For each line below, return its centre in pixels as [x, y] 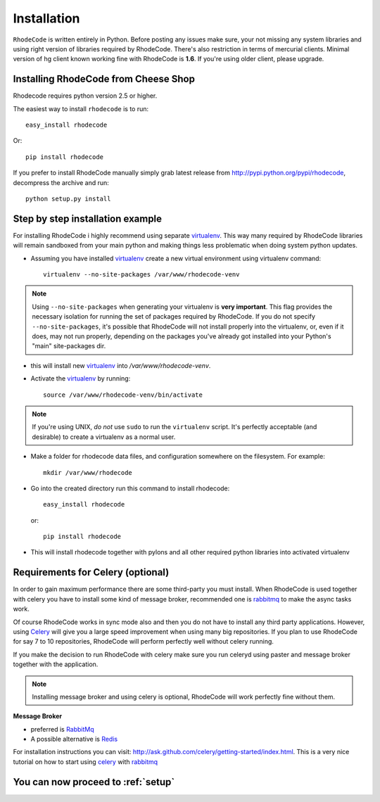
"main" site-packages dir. [69, 346]
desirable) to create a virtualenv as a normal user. [104, 437]
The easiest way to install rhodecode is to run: [81, 108]
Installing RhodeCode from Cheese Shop [104, 79]
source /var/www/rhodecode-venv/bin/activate [123, 395]
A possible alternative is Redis [74, 739]
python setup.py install [68, 198]
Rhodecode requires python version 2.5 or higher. [85, 96]
